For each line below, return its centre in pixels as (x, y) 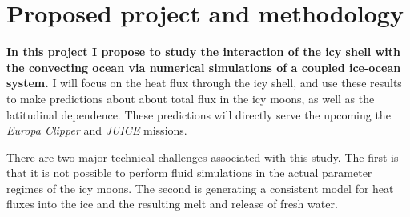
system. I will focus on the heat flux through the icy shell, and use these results (204, 83)
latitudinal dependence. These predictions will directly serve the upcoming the (199, 114)
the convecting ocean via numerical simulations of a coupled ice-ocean (204, 67)
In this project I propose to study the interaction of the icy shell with (203, 52)
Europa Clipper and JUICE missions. (97, 130)
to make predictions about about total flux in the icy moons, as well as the (191, 98)
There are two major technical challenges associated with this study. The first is (203, 157)
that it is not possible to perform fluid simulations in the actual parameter (189, 173)
